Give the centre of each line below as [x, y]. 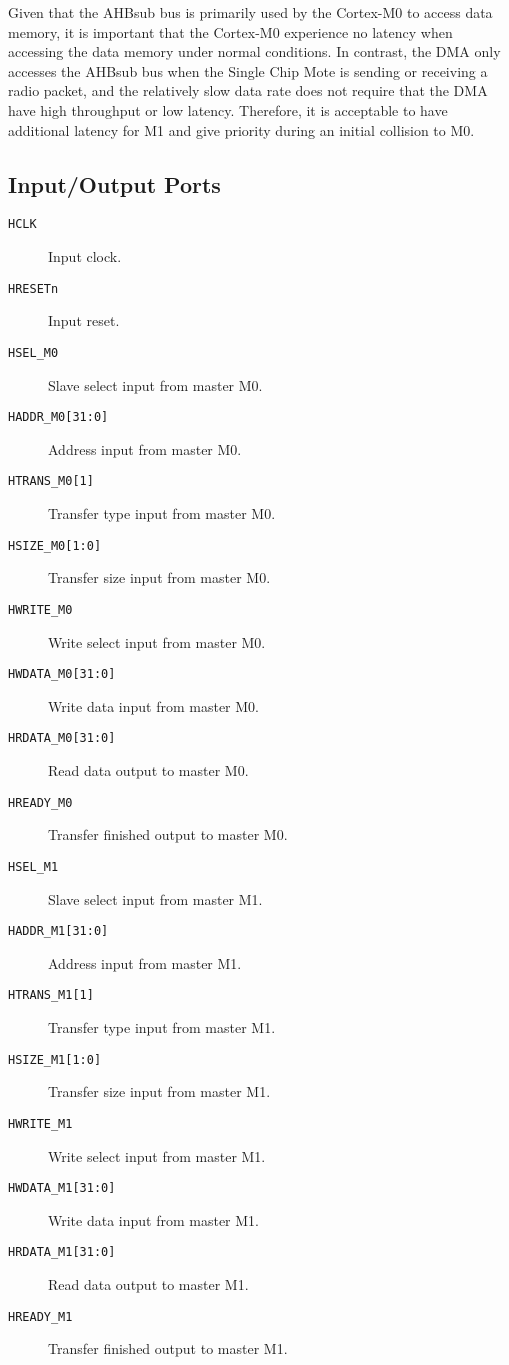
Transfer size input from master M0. [159, 577]
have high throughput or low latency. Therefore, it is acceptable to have [228, 109]
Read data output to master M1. [148, 1284]
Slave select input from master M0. [155, 384]
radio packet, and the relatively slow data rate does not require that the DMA [248, 90]
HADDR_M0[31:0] [58, 417]
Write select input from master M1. [157, 1155]
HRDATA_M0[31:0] [62, 738]
